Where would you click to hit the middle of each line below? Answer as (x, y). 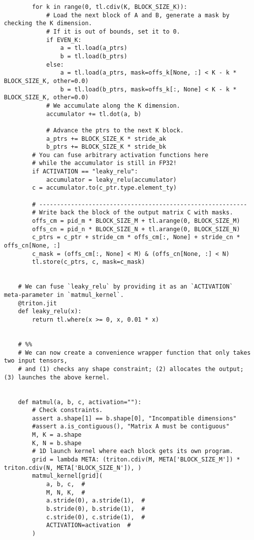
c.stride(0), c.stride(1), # (95, 517)
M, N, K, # (65, 492)
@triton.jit (37, 303)
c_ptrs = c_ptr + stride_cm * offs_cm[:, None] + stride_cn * (136, 237)
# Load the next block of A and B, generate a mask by (138, 15)
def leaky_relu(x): (50, 312)
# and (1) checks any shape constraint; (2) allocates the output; (131, 369)
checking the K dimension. (48, 23)
